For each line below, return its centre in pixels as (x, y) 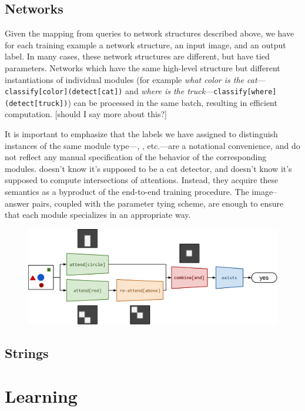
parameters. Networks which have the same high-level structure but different (143, 67)
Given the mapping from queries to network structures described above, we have (150, 33)
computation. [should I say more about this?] (86, 114)
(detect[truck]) (36, 103)
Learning (41, 396)
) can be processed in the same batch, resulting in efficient (172, 102)
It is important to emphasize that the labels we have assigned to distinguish (141, 134)
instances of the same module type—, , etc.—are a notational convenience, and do (152, 145)
